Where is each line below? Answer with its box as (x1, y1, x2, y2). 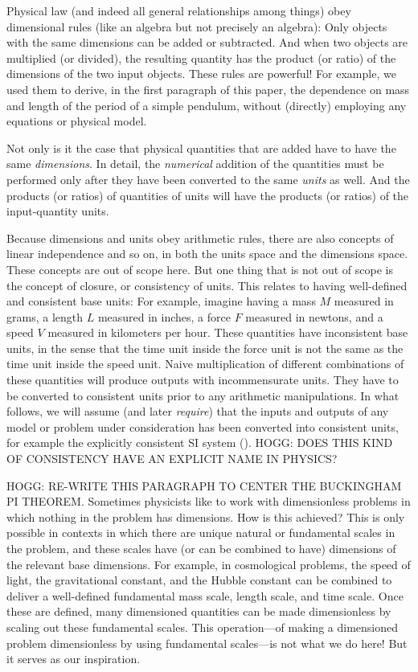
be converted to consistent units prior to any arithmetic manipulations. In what (6, 387, 400, 404)
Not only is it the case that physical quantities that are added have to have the (6, 139, 396, 156)
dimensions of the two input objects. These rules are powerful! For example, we (6, 65, 396, 82)
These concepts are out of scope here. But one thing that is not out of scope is (6, 260, 393, 277)
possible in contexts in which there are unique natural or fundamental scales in (6, 524, 395, 541)
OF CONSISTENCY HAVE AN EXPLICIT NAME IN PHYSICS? (6, 450, 338, 467)
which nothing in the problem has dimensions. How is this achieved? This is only (6, 508, 405, 525)
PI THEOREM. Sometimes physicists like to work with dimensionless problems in (6, 493, 411, 510)
